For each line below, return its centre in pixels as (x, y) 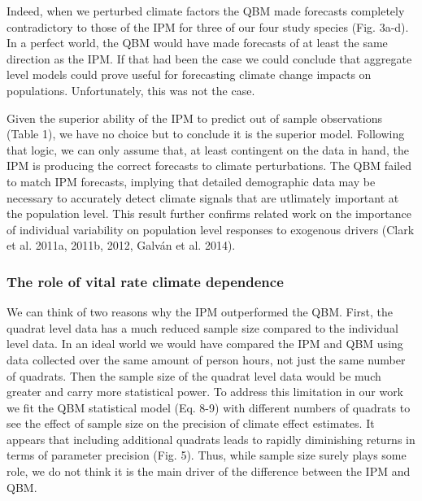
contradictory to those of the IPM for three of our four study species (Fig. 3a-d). (208, 26)
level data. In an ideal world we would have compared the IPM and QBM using (205, 344)
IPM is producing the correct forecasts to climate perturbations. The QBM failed (209, 166)
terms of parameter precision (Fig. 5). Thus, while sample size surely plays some (207, 455)
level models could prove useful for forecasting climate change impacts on (189, 74)
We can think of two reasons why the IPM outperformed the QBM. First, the (200, 312)
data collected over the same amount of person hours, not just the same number (206, 359)
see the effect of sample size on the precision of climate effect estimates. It (191, 423)
